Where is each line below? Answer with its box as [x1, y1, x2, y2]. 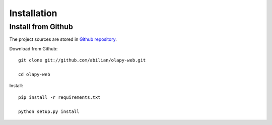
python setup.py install [18, 108, 80, 114]
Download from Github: [9, 45, 58, 51]
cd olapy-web [18, 71, 50, 77]
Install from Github [9, 22, 73, 31]
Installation [9, 8, 57, 19]
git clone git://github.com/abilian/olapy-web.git [18, 57, 146, 63]
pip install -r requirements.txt [18, 94, 101, 100]
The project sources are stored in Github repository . [9, 36, 117, 42]
